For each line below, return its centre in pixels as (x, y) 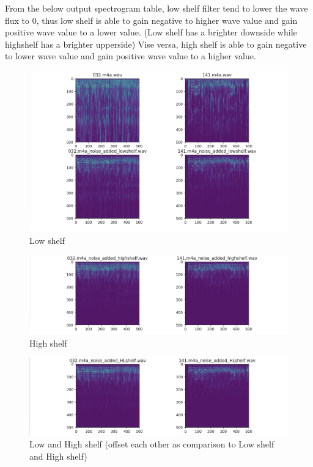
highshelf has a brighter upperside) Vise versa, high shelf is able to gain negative (156, 44)
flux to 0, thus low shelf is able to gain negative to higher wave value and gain (151, 20)
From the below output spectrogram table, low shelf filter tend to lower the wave (156, 8)
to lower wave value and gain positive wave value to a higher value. (131, 56)
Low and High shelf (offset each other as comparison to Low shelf (152, 443)
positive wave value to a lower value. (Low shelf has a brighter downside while (151, 32)
